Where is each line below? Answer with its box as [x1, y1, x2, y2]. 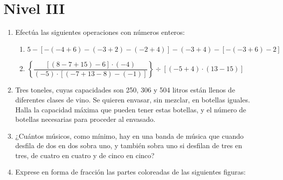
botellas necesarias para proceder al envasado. [15, 114, 156, 124]
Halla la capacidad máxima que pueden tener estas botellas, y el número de [15, 104, 247, 114]
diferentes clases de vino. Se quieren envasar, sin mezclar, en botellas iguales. [15, 94, 250, 104]
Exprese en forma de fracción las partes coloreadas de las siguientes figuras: [15, 167, 246, 177]
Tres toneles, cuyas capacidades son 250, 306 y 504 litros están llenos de [15, 85, 235, 95]
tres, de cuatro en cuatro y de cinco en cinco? [15, 150, 155, 160]
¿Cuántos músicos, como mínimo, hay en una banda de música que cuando [15, 130, 244, 141]
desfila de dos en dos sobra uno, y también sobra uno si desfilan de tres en [15, 140, 242, 151]
